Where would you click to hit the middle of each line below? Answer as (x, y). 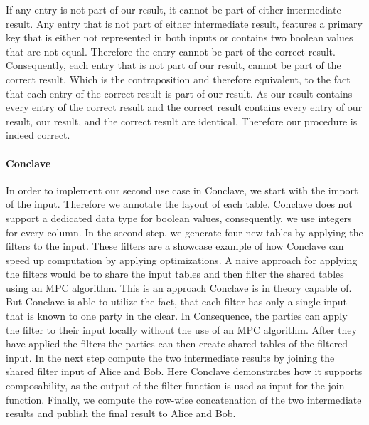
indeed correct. (38, 135)
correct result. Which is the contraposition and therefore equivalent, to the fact (178, 79)
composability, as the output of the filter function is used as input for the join (175, 385)
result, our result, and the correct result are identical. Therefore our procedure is (182, 121)
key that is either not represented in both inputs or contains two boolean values (180, 37)
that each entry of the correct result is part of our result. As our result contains (179, 93)
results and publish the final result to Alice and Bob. (121, 413)
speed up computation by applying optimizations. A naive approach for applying (182, 259)
